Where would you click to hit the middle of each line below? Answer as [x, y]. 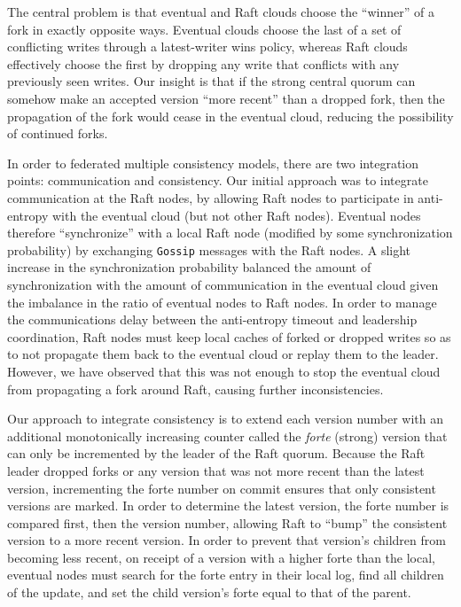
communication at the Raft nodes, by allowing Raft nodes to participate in [211, 197]
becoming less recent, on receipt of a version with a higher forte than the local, [222, 557]
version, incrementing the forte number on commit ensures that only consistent [222, 488]
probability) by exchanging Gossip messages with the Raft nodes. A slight [209, 249]
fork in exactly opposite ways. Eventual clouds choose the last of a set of [204, 29]
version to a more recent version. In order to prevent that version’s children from [227, 540]
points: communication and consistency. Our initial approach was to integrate [218, 180]
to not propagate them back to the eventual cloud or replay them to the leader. [223, 354]
